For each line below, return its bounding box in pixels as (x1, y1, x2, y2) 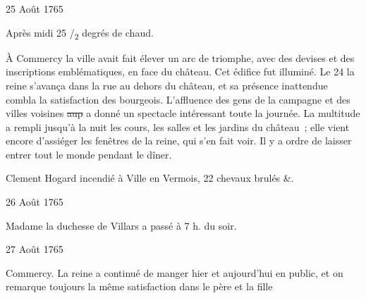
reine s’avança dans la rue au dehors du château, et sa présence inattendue (6, 77, 328, 92)
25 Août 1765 (6, 1, 63, 15)
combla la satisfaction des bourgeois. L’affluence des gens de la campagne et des (6, 92, 350, 106)
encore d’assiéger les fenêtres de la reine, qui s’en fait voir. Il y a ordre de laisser (6, 133, 352, 148)
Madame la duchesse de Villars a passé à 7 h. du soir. (6, 218, 237, 232)
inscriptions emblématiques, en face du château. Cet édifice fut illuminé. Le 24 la (6, 64, 355, 79)
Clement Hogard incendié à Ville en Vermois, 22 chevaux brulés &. (6, 170, 294, 185)
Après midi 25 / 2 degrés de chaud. (6, 25, 154, 42)
